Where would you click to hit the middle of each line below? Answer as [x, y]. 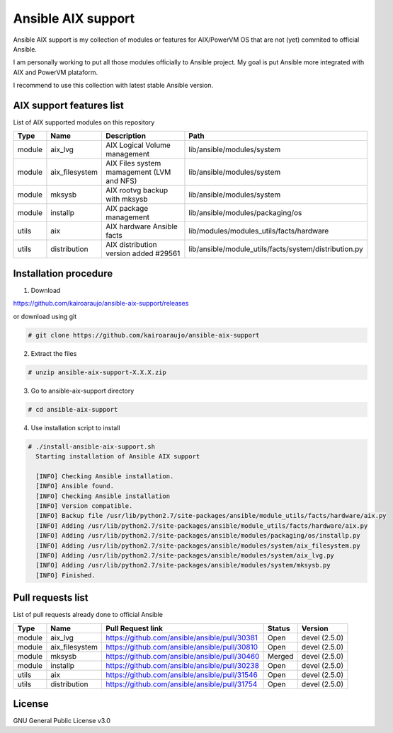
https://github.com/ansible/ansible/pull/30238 [182, 665]
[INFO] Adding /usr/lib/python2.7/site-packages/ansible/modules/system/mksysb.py [183, 565]
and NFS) [121, 181]
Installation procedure [63, 273]
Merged [280, 656]
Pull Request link [134, 628]
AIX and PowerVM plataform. [56, 72]
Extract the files [54, 353]
